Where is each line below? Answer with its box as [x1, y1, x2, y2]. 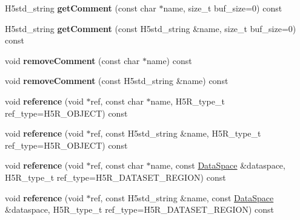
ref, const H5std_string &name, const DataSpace [90, 191, 274, 204]
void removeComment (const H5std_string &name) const [5, 74, 228, 87]
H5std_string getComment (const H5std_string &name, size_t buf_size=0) [5, 22, 296, 34]
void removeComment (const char [5, 54, 140, 66]
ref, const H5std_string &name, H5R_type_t [90, 127, 261, 140]
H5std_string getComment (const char [5, 2, 156, 14]
